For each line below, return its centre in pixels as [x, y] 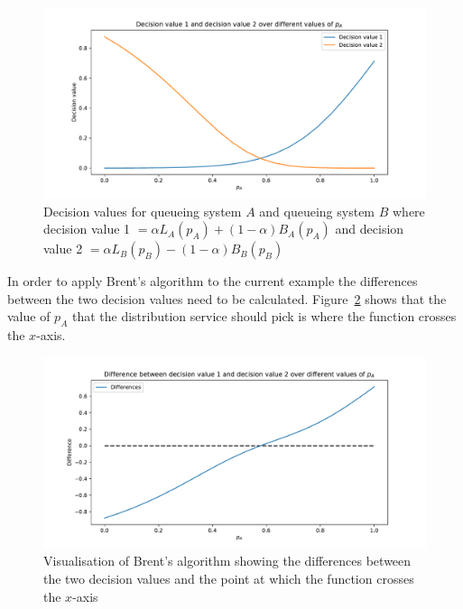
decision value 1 [87, 229]
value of [29, 316]
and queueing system [317, 211]
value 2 [63, 249]
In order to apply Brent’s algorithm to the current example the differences [213, 281]
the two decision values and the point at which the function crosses [229, 578]
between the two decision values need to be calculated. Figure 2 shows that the [227, 298]
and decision [370, 229]
